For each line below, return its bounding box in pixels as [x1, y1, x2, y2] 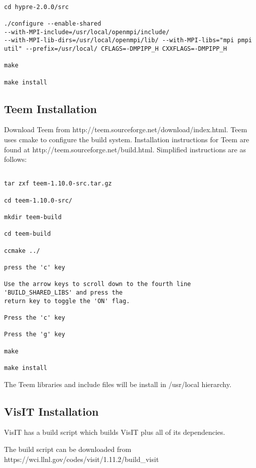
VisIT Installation [4, 403, 99, 419]
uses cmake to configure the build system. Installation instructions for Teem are [4, 134, 249, 145]
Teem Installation [4, 101, 97, 116]
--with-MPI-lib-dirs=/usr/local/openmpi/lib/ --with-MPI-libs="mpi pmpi [4, 37, 252, 44]
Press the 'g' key [4, 331, 65, 338]
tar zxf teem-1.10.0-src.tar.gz [4, 180, 112, 188]
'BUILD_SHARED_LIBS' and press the [4, 289, 123, 296]
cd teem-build [4, 230, 51, 238]
